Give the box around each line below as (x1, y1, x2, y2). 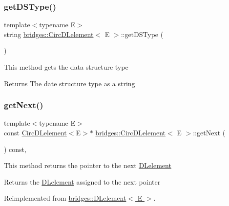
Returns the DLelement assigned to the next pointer (4, 176, 161, 187)
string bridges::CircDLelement (4, 29, 94, 39)
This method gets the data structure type (4, 62, 128, 72)
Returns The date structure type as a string (4, 78, 135, 88)
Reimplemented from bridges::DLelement (4, 193, 126, 203)
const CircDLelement (4, 128, 67, 137)
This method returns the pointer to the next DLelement (4, 160, 171, 170)
